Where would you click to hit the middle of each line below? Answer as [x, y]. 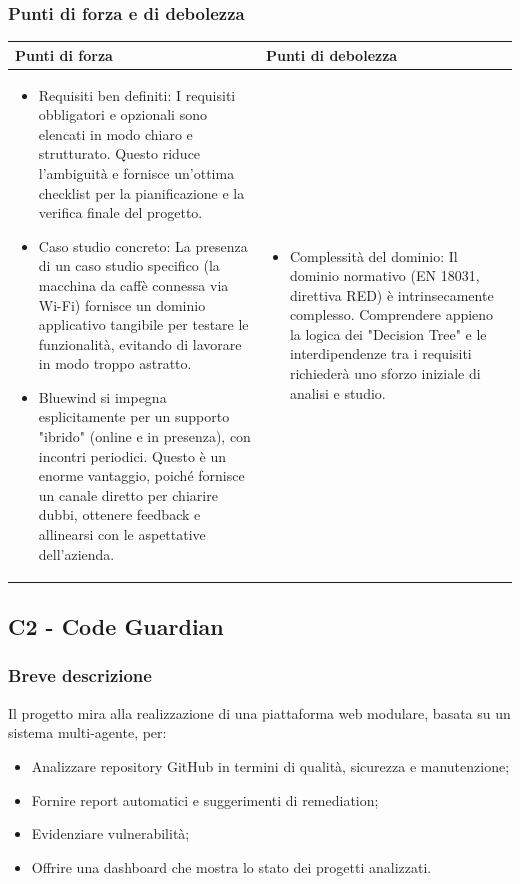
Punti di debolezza [332, 54]
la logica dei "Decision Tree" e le [388, 333]
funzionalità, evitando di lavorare [140, 343]
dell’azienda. [76, 553]
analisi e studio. [337, 392]
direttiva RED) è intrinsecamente [391, 294]
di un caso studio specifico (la [129, 265]
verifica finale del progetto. [120, 212]
